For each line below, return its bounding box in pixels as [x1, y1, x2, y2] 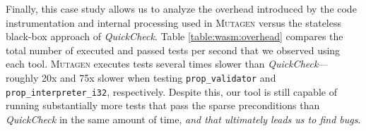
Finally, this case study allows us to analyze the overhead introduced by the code [6, 1, 357, 15]
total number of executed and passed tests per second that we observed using [6, 42, 341, 57]
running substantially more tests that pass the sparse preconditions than [6, 98, 320, 113]
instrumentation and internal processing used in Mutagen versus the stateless [6, 15, 342, 30]
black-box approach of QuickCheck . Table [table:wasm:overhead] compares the [6, 29, 343, 44]
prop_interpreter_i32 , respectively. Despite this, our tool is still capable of [6, 84, 337, 99]
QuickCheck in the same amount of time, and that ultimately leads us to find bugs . [6, 111, 361, 126]
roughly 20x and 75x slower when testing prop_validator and [6, 70, 276, 85]
